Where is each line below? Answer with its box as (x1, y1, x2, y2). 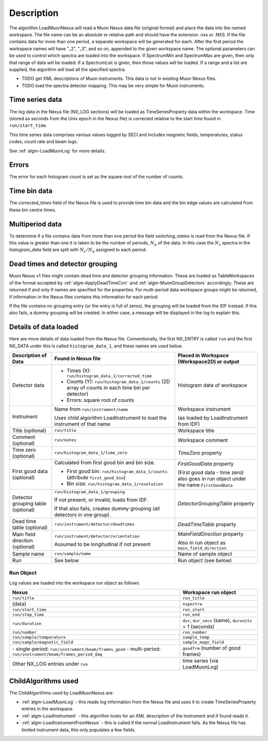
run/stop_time (12, 612, 44, 617)
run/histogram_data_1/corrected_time (67, 373, 152, 379)
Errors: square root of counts (67, 397, 134, 404)
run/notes (54, 437, 76, 443)
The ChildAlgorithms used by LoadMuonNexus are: (9, 690, 114, 696)
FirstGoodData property (178, 460, 234, 467)
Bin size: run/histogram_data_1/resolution (67, 480, 163, 487)
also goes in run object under (178, 475, 247, 482)
